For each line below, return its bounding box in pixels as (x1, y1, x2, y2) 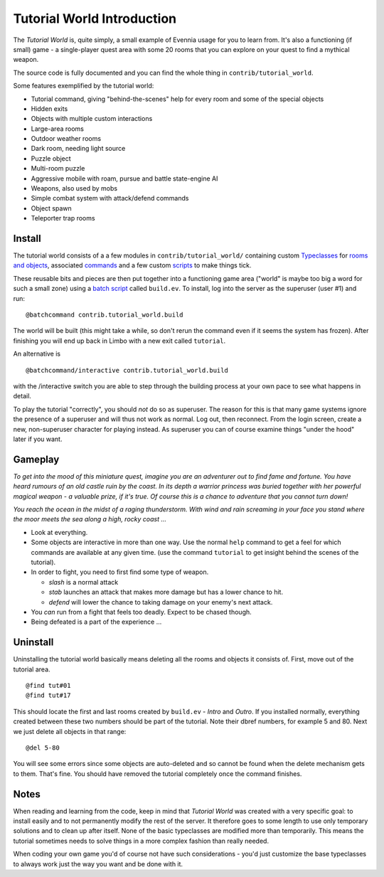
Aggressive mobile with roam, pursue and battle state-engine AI (31, 174, 218, 183)
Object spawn (31, 203, 73, 213)
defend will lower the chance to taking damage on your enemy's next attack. (48, 597, 273, 606)
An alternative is (13, 349, 60, 358)
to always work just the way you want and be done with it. (13, 859, 183, 868)
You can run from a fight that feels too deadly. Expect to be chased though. (31, 607, 252, 616)
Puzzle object (31, 154, 71, 163)
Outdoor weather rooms (31, 134, 102, 143)
